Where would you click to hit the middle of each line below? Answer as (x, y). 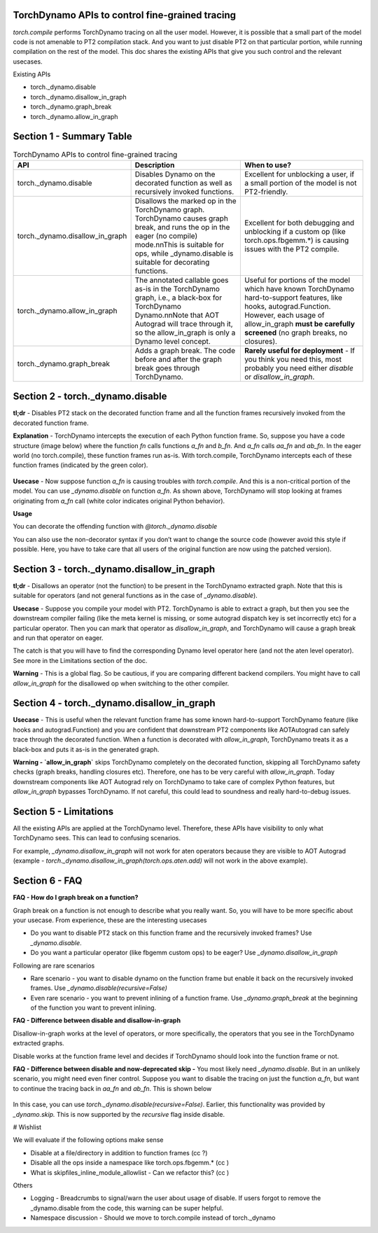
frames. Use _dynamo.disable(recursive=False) (99, 988)
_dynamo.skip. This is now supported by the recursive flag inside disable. (119, 1114)
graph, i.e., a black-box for (178, 298)
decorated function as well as (183, 183)
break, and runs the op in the (182, 227)
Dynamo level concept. (173, 341)
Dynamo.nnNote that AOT (177, 315)
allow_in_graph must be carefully (299, 323)
